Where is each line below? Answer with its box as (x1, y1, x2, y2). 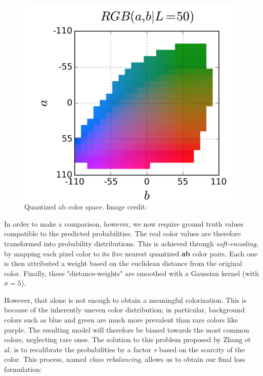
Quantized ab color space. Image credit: (24, 201, 147, 212)
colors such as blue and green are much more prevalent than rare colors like (4, 314, 238, 325)
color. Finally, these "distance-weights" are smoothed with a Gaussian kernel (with (4, 267, 259, 278)
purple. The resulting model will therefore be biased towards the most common (4, 324, 249, 335)
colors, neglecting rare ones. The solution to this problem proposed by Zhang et (4, 334, 251, 345)
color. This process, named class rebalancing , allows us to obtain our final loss (4, 354, 245, 364)
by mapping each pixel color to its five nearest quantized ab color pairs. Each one (4, 248, 257, 258)
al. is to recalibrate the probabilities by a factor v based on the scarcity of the (4, 344, 245, 354)
